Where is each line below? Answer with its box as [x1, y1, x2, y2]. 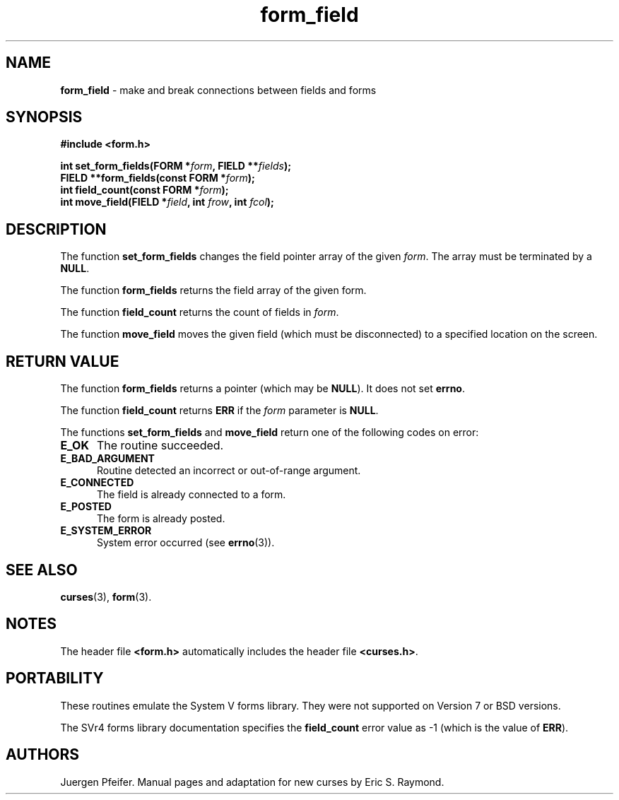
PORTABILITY [6, 669, 104, 688]
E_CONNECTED [60, 476, 134, 489]
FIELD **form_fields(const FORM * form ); [60, 172, 255, 184]
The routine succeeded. [96, 438, 224, 453]
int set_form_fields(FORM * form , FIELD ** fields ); [60, 160, 291, 172]
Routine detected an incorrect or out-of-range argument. [97, 464, 361, 477]
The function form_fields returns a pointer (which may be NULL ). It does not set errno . [60, 382, 465, 395]
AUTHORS [6, 746, 80, 764]
